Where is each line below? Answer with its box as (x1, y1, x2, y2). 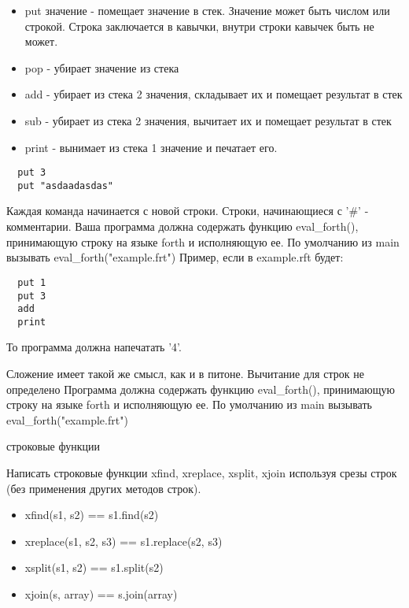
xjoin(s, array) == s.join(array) (24, 586, 178, 602)
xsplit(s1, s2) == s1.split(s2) (24, 559, 164, 576)
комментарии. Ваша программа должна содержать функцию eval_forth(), (6, 218, 359, 235)
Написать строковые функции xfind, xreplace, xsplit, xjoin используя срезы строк (6, 465, 397, 481)
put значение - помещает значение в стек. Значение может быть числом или (24, 2, 390, 18)
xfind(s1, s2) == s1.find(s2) (24, 506, 159, 523)
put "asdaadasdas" (17, 180, 114, 191)
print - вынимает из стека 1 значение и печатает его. (24, 139, 278, 155)
